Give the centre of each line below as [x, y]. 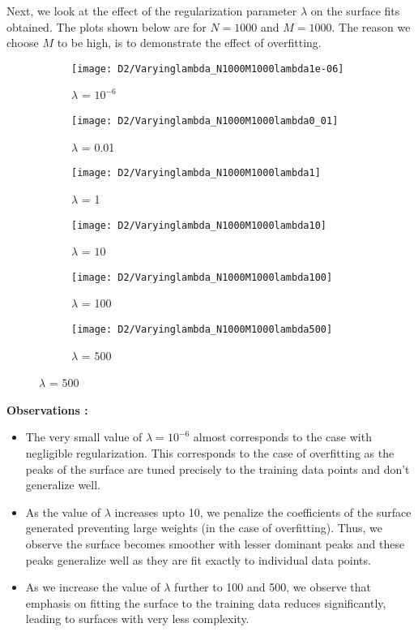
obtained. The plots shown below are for [107, 26]
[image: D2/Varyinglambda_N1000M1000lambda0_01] [205, 121]
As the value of [63, 512]
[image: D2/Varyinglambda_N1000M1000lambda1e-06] [208, 69]
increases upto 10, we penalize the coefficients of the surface [263, 512]
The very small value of [84, 437]
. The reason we [371, 26]
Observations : [47, 409]
